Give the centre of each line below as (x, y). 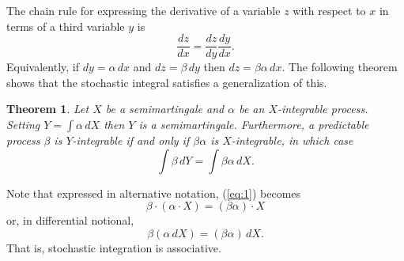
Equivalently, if (43, 67)
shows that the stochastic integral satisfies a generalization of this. (167, 82)
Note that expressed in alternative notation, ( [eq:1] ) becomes (154, 193)
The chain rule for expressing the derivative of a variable (143, 10)
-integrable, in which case (292, 140)
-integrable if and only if (131, 140)
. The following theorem (340, 67)
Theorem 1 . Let (48, 109)
